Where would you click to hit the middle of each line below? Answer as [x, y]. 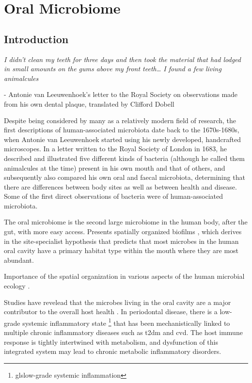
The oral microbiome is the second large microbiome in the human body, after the [126, 222]
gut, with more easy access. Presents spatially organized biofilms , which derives [123, 231]
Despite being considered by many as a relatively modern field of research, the [120, 120]
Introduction [36, 39]
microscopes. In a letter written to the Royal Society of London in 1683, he [115, 149]
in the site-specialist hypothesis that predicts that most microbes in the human [121, 241]
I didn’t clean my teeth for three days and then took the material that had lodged [122, 59]
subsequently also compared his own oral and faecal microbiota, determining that [125, 177]
